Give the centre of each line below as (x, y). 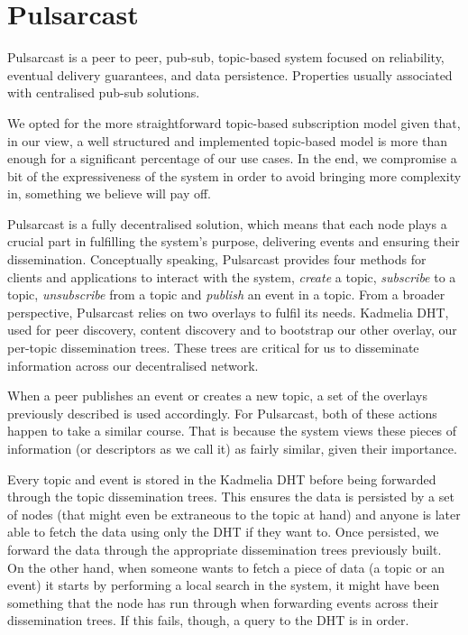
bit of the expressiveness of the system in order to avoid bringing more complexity (234, 175)
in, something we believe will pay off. (110, 193)
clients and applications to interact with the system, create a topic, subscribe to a (232, 276)
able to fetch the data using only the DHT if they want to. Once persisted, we (223, 532)
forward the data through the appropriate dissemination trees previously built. (225, 549)
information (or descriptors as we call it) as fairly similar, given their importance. (232, 448)
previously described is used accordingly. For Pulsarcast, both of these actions (222, 413)
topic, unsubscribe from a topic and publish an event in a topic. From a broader (226, 294)
